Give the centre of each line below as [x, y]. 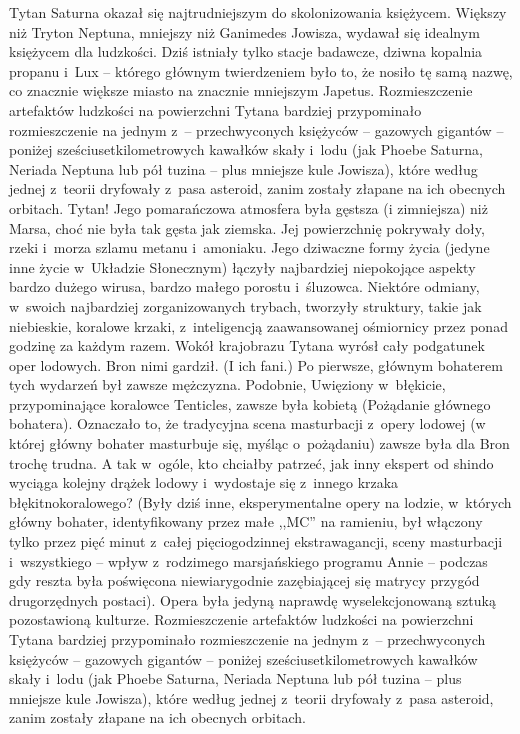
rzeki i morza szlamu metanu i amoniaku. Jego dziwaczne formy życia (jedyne [249, 247]
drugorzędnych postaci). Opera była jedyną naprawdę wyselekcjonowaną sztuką [252, 599]
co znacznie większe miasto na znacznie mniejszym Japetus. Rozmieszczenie [241, 90]
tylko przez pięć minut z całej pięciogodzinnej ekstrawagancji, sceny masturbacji [256, 541]
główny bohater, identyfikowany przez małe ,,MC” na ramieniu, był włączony [246, 521]
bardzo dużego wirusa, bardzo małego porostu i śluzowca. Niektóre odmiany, [244, 286]
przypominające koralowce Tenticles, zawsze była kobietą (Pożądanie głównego [250, 403]
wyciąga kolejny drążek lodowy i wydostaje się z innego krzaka [204, 482]
